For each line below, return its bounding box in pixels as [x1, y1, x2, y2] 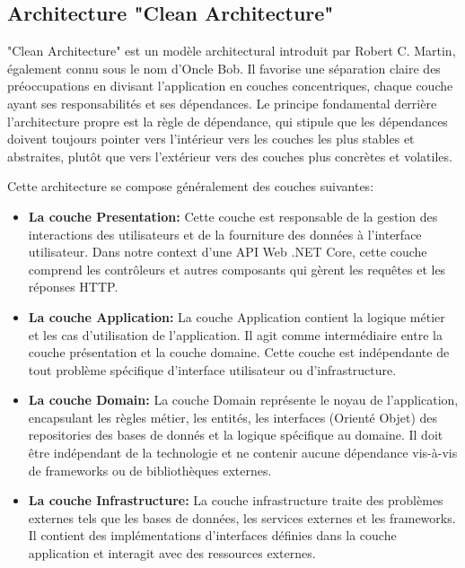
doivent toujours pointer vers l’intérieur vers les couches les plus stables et [7, 129, 415, 148]
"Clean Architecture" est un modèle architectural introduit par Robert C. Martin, [7, 41, 456, 60]
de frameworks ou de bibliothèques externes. [28, 460, 272, 479]
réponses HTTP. [28, 277, 118, 296]
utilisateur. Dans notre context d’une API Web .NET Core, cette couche [28, 242, 427, 261]
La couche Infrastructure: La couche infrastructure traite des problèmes [28, 491, 443, 510]
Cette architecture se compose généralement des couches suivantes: [7, 177, 374, 196]
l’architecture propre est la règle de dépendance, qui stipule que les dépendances [7, 111, 448, 130]
